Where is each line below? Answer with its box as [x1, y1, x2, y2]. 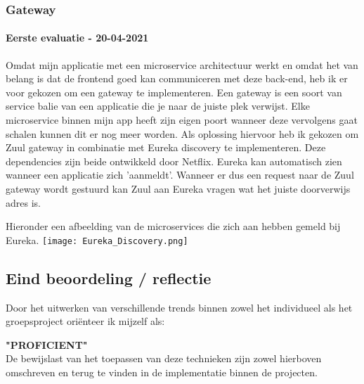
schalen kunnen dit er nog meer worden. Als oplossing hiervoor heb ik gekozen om [6, 126, 359, 141]
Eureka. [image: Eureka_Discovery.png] [6, 232, 188, 247]
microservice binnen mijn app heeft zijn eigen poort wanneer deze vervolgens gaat [6, 113, 358, 127]
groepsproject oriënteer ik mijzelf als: [6, 314, 165, 328]
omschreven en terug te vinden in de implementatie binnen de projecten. [6, 365, 318, 379]
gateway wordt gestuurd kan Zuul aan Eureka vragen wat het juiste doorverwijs [6, 181, 351, 196]
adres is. [6, 195, 41, 210]
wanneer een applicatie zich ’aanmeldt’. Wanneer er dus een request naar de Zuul [6, 167, 354, 182]
